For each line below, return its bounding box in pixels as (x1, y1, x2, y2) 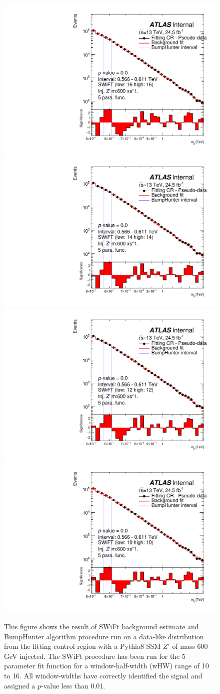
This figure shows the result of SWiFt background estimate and (4, 621, 199, 631)
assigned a (4, 680, 35, 690)
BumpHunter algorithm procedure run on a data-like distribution (4, 631, 204, 641)
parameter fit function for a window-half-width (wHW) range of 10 (4, 660, 209, 671)
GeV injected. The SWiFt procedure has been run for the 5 (4, 650, 185, 661)
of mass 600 (172, 641, 208, 651)
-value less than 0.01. (41, 680, 105, 690)
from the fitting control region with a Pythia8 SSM (4, 641, 161, 651)
